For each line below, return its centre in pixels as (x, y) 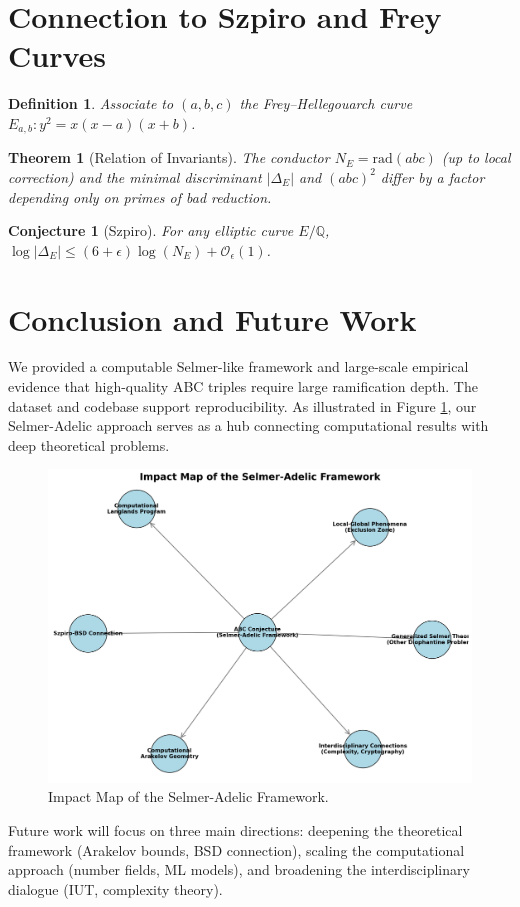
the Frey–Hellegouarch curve (326, 103)
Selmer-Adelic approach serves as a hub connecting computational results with (248, 425)
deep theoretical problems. (89, 444)
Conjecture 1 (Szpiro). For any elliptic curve (151, 230)
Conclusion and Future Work (212, 318)
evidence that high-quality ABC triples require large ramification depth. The (243, 386)
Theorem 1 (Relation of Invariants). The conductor (169, 157)
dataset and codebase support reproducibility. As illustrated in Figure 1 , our (242, 405)
